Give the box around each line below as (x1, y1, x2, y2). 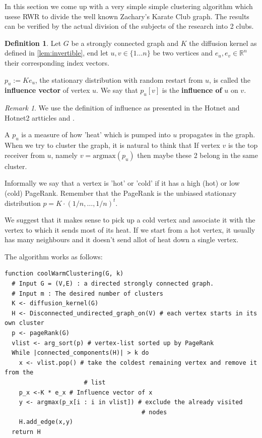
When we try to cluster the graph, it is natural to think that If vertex (5, 140, 220, 150)
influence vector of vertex (5, 85, 90, 95)
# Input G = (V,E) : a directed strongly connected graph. (12, 280, 214, 288)
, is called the (209, 74, 250, 85)
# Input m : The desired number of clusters (12, 290, 163, 297)
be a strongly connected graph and (71, 37, 179, 48)
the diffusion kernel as (189, 37, 257, 48)
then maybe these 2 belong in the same (137, 149, 258, 160)
